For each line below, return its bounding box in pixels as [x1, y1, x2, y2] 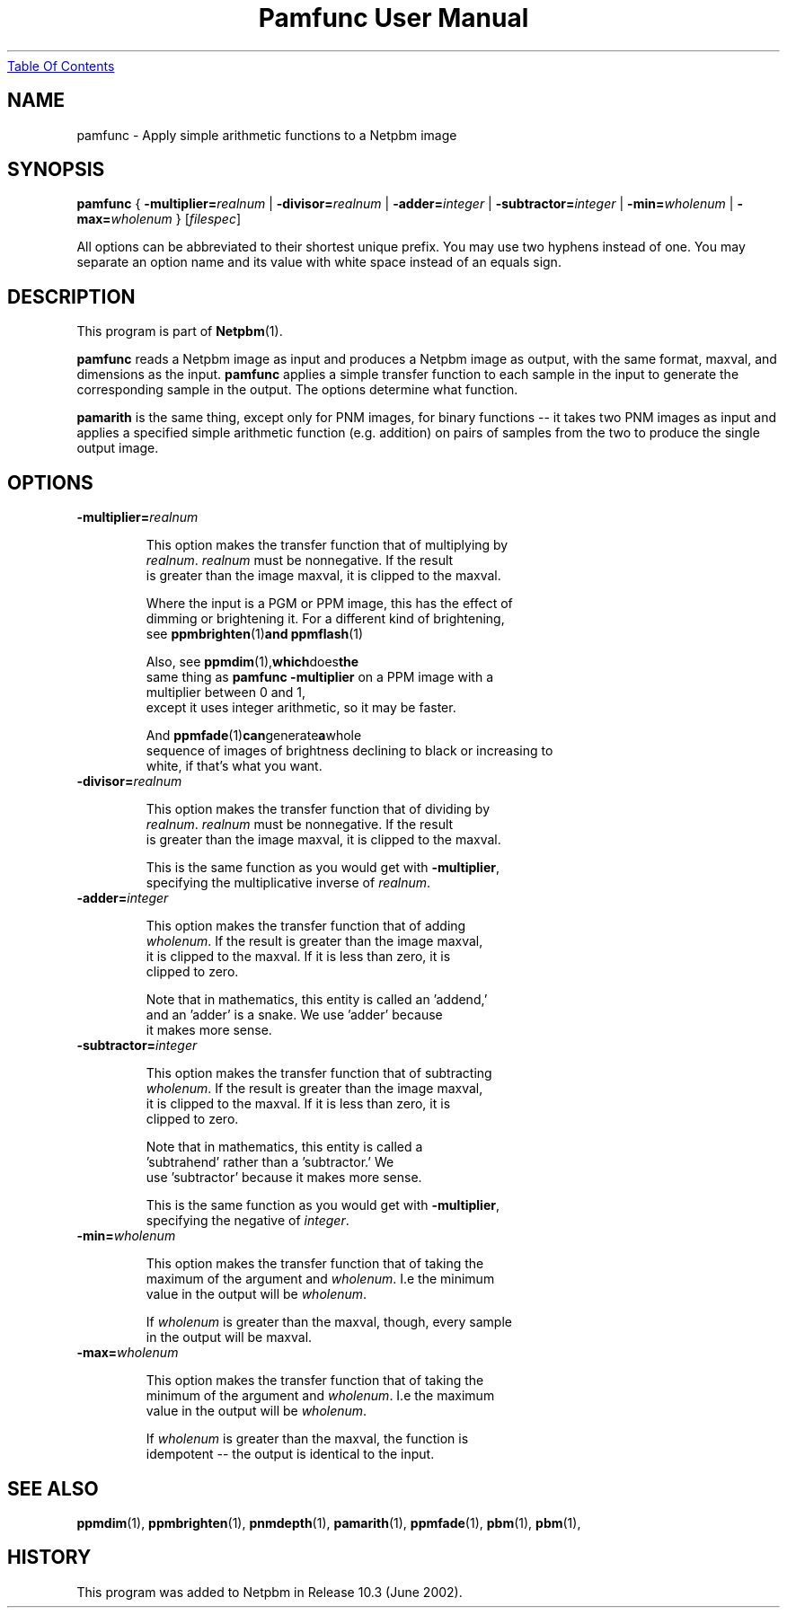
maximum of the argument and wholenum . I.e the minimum [146, 1271, 495, 1287]
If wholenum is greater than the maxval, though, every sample [146, 1314, 512, 1330]
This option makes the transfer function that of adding [146, 918, 466, 934]
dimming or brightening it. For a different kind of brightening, [146, 611, 505, 627]
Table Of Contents [7, 57, 115, 74]
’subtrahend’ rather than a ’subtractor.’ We [146, 1154, 394, 1170]
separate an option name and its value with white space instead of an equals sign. [76, 254, 562, 270]
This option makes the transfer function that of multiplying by [146, 537, 508, 553]
